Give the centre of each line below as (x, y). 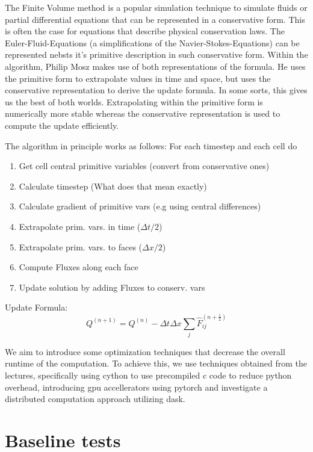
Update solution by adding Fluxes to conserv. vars (112, 287)
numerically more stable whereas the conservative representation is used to (143, 113)
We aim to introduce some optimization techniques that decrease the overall (145, 351)
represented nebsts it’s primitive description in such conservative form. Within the (156, 54)
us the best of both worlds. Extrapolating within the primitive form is (134, 101)
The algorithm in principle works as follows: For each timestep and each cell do (151, 145)
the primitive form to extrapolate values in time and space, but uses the (138, 78)
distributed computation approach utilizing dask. (95, 399)
